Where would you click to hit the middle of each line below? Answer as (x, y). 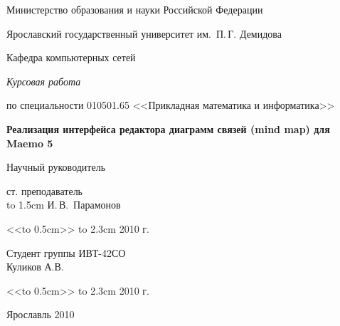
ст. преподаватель (44, 190)
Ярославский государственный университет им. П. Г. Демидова (144, 33)
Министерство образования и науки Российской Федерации (135, 9)
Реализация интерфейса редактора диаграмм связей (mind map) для (168, 128)
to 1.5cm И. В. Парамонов (64, 205)
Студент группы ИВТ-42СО (66, 252)
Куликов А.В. (35, 267)
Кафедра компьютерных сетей (71, 57)
